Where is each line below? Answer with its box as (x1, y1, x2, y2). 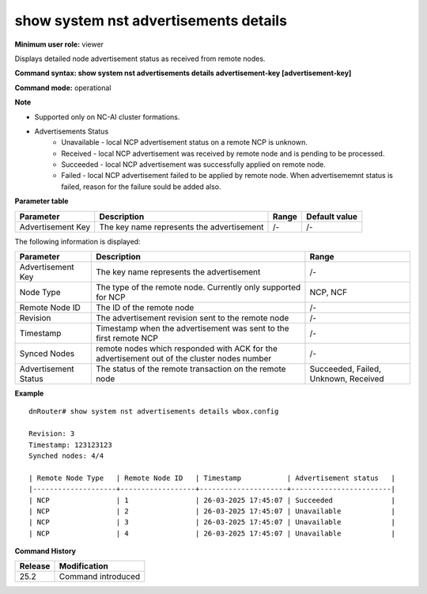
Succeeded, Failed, (309, 364, 382, 375)
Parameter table (14, 196, 69, 206)
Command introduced (59, 571, 141, 582)
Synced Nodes (19, 348, 75, 359)
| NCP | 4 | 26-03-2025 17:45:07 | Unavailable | (28, 528, 395, 538)
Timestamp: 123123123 (28, 440, 112, 449)
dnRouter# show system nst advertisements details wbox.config (28, 407, 279, 416)
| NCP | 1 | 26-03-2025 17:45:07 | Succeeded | (28, 495, 395, 505)
